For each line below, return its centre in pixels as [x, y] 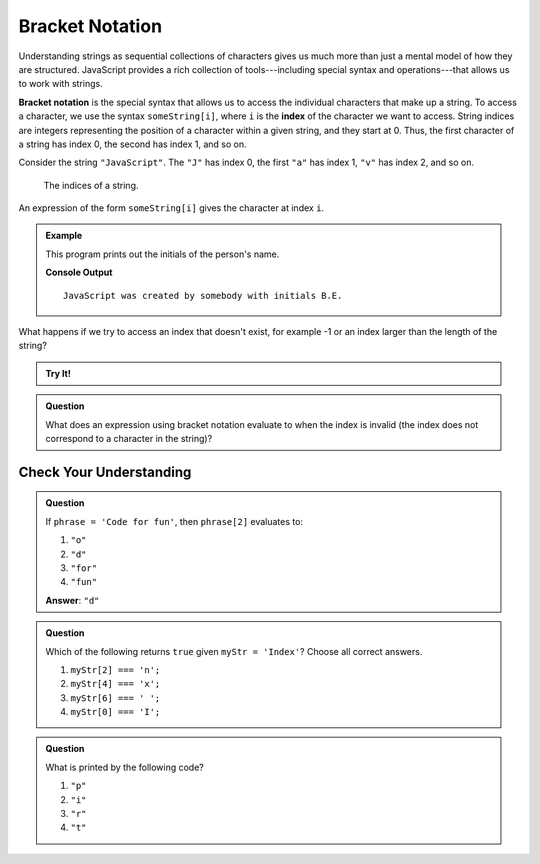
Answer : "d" [72, 600]
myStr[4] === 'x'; [115, 684]
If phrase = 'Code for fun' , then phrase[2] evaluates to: [174, 521]
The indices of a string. [91, 185]
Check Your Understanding [105, 471]
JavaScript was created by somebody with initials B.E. [203, 295]
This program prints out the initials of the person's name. [162, 254]
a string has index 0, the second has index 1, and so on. [132, 144]
